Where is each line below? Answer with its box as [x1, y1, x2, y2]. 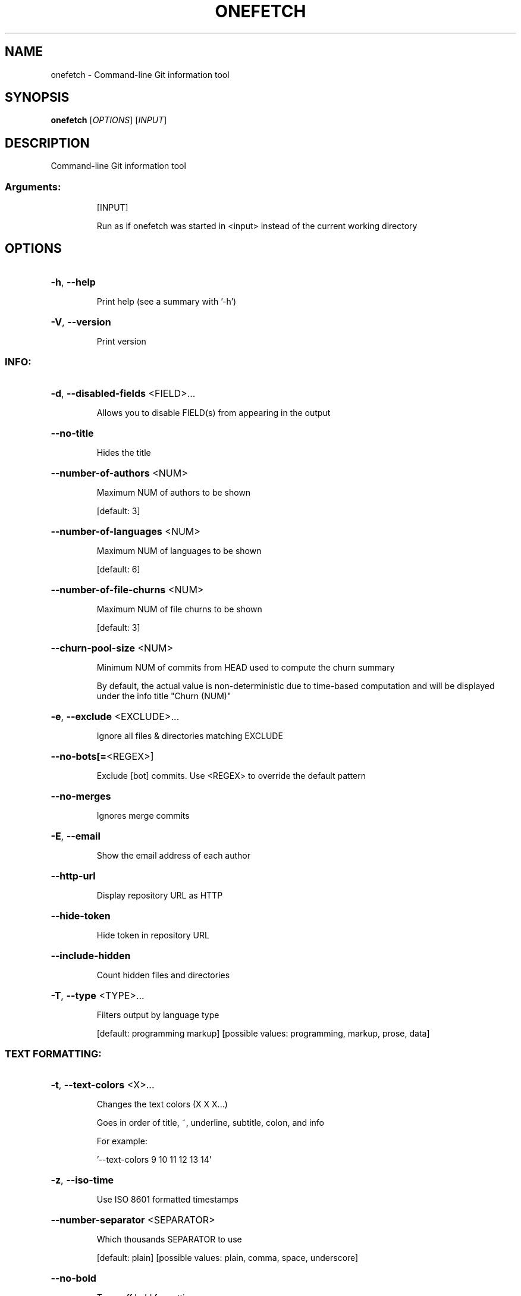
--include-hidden [51, 949, 131, 962]
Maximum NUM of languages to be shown [96, 545, 262, 556]
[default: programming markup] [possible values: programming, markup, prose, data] [96, 1028, 430, 1038]
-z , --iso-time [51, 1174, 114, 1187]
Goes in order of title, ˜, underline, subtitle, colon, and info [96, 1117, 324, 1128]
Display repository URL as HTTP [96, 890, 223, 900]
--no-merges [51, 790, 111, 802]
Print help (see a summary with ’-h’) [96, 296, 237, 306]
